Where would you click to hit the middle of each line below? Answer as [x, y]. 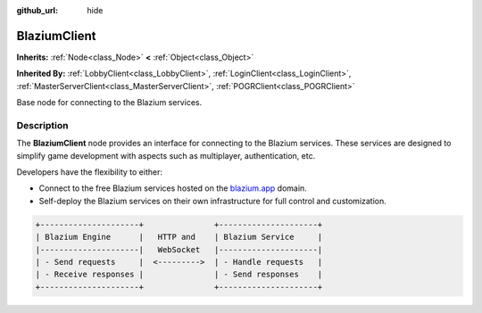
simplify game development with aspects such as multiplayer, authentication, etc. [166, 155]
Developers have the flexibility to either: [89, 172]
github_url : [37, 10]
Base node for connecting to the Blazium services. [109, 103]
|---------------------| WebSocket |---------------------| [179, 249]
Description [42, 125]
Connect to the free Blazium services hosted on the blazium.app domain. [173, 188]
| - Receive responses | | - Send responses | [179, 275]
